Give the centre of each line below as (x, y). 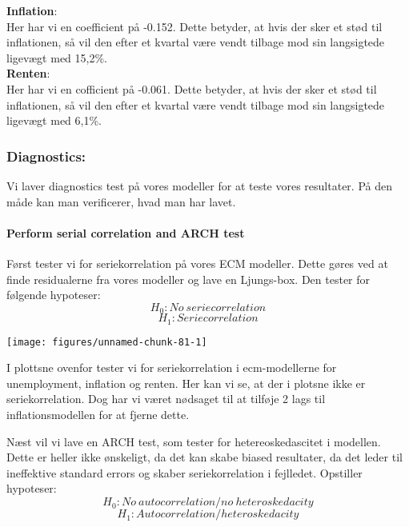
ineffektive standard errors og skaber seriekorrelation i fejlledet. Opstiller (184, 472)
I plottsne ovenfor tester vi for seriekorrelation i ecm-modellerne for (172, 367)
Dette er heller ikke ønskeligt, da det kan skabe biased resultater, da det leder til (204, 457)
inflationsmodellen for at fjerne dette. (98, 415)
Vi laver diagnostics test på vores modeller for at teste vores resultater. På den (200, 185)
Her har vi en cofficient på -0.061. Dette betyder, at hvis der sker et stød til (192, 88)
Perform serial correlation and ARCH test (126, 232)
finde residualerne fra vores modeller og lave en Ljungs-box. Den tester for (188, 279)
